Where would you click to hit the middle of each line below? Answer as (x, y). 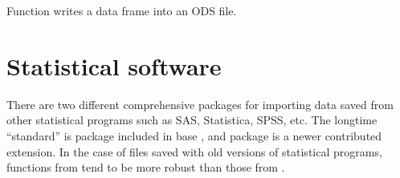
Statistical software (114, 65)
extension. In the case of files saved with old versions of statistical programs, (194, 151)
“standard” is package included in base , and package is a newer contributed (194, 135)
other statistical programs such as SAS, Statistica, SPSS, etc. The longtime (192, 120)
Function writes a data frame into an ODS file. (122, 10)
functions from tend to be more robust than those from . (146, 167)
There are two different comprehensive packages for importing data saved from (200, 104)
